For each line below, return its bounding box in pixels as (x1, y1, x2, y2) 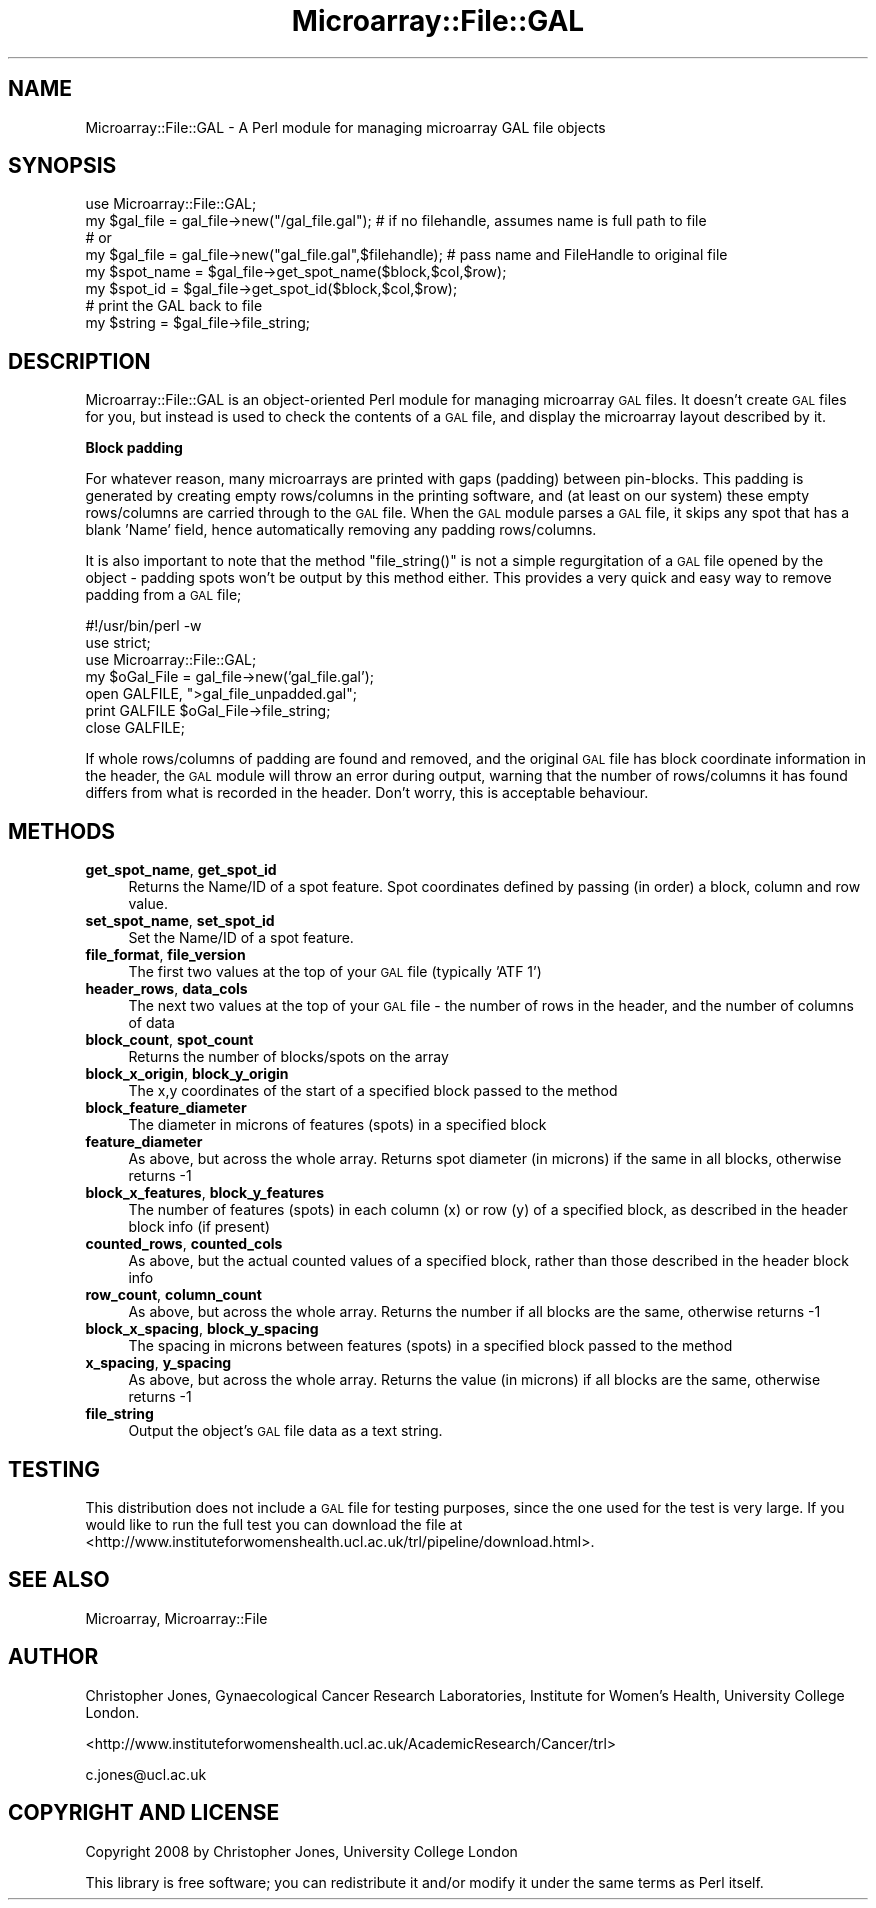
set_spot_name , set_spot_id (85, 912, 275, 930)
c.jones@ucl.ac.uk (85, 1765, 207, 1783)
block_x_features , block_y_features (85, 1184, 325, 1202)
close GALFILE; (85, 719, 185, 737)
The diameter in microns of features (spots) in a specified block (128, 1116, 547, 1134)
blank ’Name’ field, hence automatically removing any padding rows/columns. (85, 521, 597, 539)
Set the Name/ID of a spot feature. (128, 929, 354, 947)
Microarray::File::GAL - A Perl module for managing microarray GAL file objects (85, 118, 606, 136)
